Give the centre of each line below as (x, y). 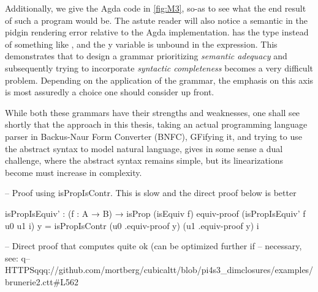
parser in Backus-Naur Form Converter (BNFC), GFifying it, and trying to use (153, 136)
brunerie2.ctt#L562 (42, 281)
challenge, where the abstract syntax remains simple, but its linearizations (144, 160)
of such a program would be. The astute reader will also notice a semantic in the (156, 20)
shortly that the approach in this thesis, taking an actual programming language (156, 124)
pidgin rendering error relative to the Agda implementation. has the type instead (157, 32)
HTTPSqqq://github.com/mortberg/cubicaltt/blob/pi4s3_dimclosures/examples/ (159, 270)
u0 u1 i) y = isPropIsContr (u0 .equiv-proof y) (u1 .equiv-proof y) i (132, 225)
